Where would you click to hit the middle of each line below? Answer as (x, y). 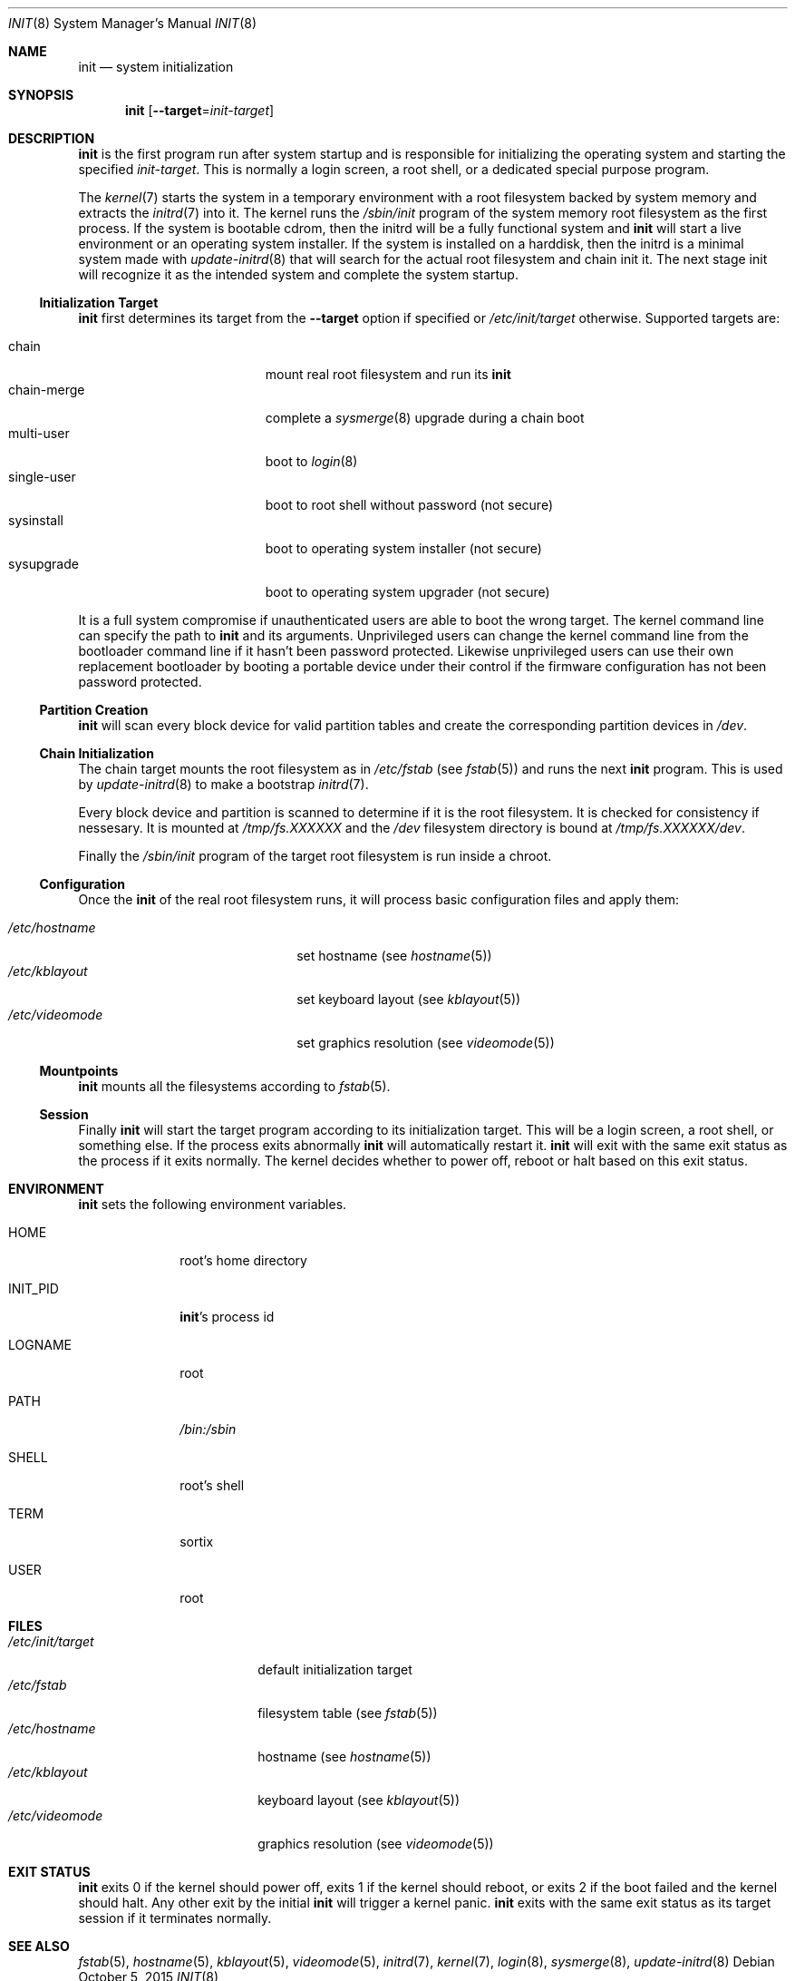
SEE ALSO (39, 1946)
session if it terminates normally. (175, 1918)
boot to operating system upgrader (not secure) (407, 592)
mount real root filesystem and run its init (388, 374)
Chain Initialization (97, 753)
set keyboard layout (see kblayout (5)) (409, 999)
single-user (42, 477)
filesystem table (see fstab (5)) (348, 1713)
